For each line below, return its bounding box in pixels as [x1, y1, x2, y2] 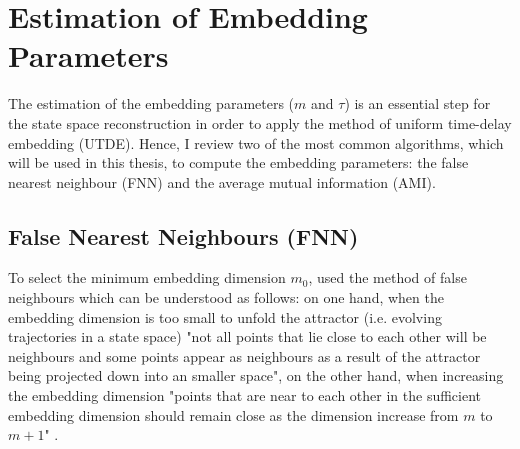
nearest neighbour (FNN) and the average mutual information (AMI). [8, 171, 436, 192]
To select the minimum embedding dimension [8, 267, 286, 288]
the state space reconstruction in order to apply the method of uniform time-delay [8, 112, 512, 133]
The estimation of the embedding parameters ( [8, 93, 295, 114]
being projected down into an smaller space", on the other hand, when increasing [8, 365, 504, 386]
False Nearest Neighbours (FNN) [8, 220, 359, 251]
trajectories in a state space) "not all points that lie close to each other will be [8, 326, 487, 347]
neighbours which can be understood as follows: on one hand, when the [8, 287, 444, 308]
